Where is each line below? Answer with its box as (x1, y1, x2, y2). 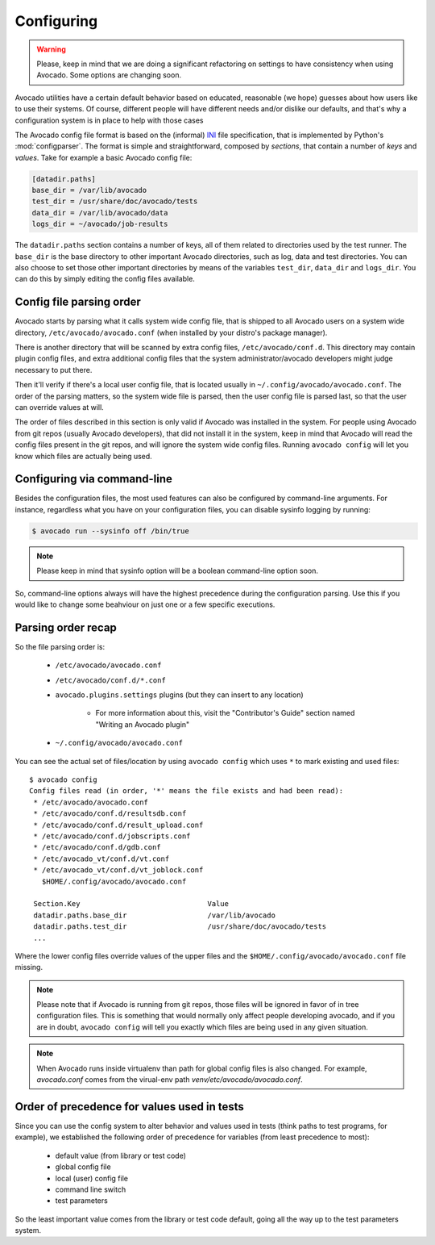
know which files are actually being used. (14, 451, 152, 461)
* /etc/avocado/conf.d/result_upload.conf (33, 820, 204, 829)
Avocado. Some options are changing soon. (36, 70, 181, 80)
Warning (36, 44, 66, 54)
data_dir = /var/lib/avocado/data (31, 208, 168, 217)
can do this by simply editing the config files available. (14, 274, 195, 284)
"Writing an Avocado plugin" (95, 719, 190, 729)
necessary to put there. (14, 365, 93, 374)
